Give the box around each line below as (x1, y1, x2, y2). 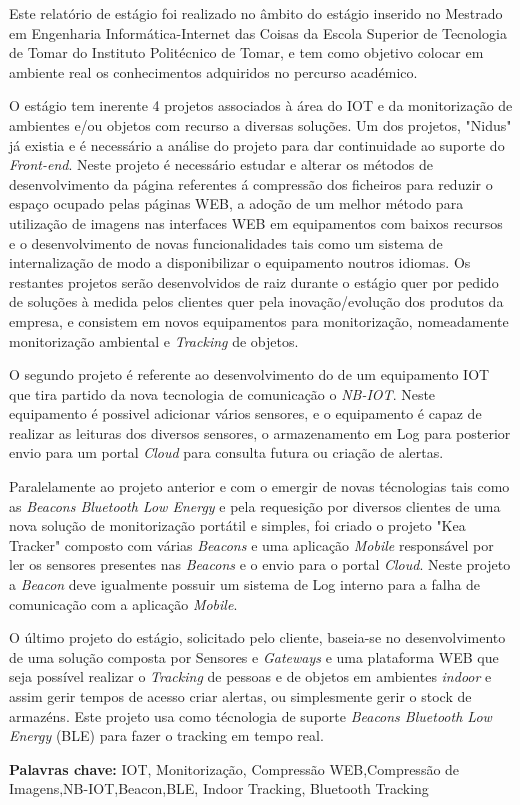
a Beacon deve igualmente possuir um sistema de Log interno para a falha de (9, 574, 481, 595)
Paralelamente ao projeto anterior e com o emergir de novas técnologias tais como (9, 476, 510, 497)
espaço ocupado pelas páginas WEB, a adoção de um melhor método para (9, 193, 464, 214)
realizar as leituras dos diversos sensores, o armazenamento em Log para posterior (9, 422, 511, 443)
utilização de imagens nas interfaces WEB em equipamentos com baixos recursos (9, 212, 503, 233)
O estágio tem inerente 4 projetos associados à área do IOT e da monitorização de (9, 95, 513, 116)
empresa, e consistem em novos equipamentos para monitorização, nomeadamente (9, 310, 509, 331)
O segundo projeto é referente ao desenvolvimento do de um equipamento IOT (9, 364, 490, 385)
